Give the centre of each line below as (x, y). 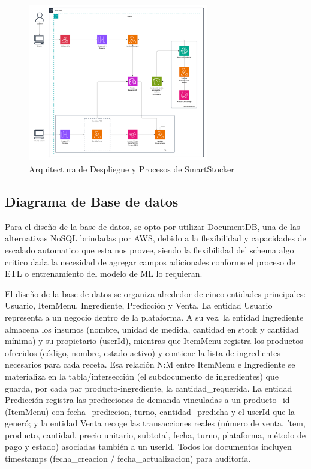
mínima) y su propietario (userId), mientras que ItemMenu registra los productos (154, 341)
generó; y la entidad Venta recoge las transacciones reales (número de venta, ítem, (155, 423)
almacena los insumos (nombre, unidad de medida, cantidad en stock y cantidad (152, 329)
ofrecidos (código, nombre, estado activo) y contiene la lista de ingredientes (143, 352)
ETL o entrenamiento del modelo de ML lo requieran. (104, 274)
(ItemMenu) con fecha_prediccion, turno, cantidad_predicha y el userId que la (150, 411)
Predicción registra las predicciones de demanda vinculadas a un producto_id (147, 400)
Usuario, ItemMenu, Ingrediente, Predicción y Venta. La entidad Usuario (139, 305)
